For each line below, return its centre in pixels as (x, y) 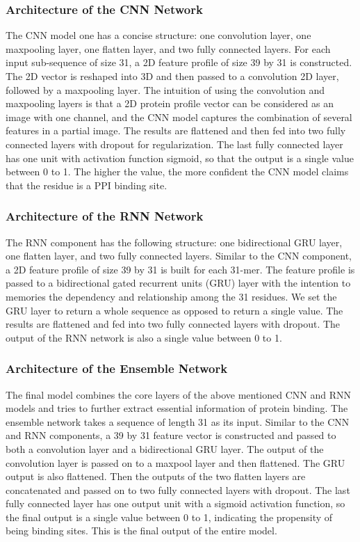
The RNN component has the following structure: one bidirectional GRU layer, (174, 242)
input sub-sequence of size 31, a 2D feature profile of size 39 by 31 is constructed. (179, 62)
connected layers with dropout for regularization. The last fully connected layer (174, 144)
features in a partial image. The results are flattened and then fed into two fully (176, 130)
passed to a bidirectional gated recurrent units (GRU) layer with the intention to (178, 283)
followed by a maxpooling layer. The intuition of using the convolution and (165, 89)
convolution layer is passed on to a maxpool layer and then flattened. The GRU (175, 462)
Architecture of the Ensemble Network (117, 368)
